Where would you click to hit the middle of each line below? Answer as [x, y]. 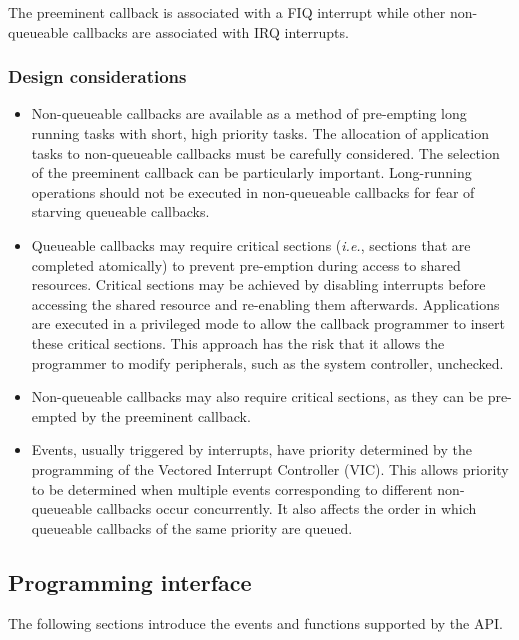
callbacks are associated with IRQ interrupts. [210, 31]
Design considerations [97, 76]
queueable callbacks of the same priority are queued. [192, 527]
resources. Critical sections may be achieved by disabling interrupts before [258, 284]
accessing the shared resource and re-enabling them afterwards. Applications [265, 303]
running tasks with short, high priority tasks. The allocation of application [260, 133]
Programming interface [130, 581]
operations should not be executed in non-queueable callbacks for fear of [253, 191]
